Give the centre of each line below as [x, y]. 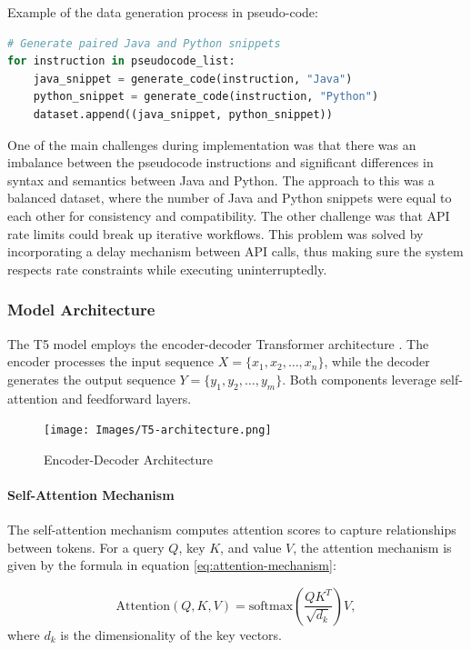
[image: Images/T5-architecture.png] [158, 430]
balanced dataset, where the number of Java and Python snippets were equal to [230, 198]
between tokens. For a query [86, 547]
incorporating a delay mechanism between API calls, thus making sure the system [235, 251]
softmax [271, 606]
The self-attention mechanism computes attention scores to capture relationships [232, 530]
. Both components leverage [359, 379]
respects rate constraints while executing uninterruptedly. [167, 269]
